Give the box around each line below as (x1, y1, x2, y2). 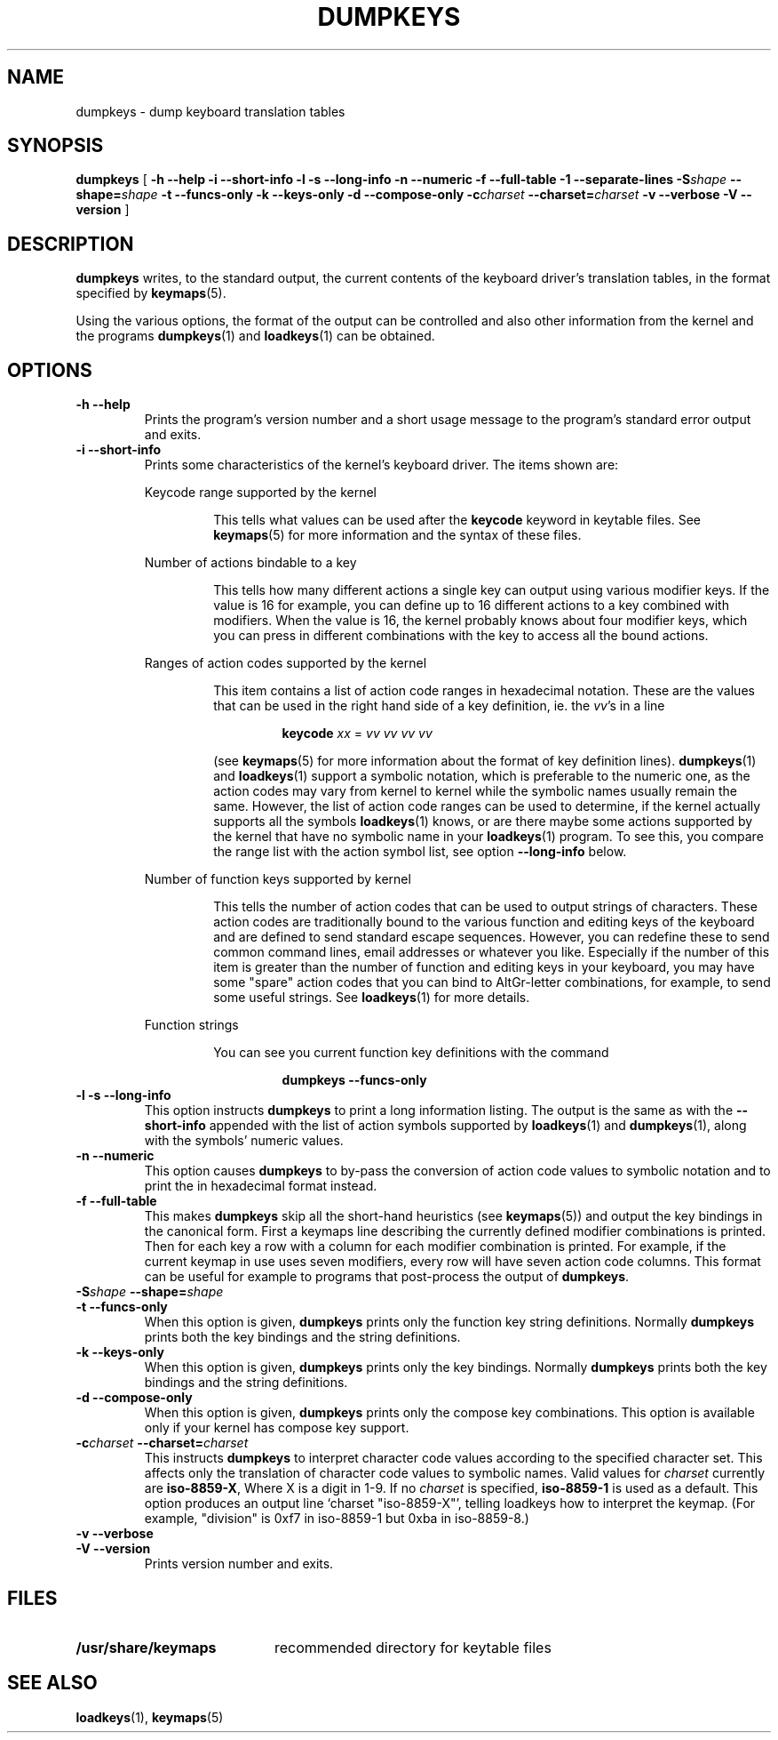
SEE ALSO (7, 1672, 98, 1695)
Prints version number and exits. (144, 1556, 334, 1572)
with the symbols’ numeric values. (144, 1133, 344, 1149)
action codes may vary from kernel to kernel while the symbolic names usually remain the (213, 783, 737, 799)
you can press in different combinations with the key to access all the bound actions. (213, 628, 709, 644)
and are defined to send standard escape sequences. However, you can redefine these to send (213, 929, 770, 945)
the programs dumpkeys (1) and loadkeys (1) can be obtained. (75, 328, 435, 344)
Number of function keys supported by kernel (144, 871, 411, 887)
